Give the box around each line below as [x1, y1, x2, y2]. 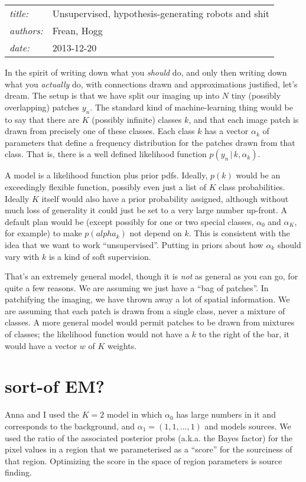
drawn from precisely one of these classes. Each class [5, 125, 195, 137]
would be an [236, 169, 281, 181]
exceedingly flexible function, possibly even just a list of [5, 180, 206, 193]
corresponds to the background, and [5, 419, 135, 432]
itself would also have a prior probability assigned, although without [41, 192, 289, 204]
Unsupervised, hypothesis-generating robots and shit [52, 6, 270, 20]
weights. [108, 339, 137, 351]
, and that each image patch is [188, 113, 299, 125]
